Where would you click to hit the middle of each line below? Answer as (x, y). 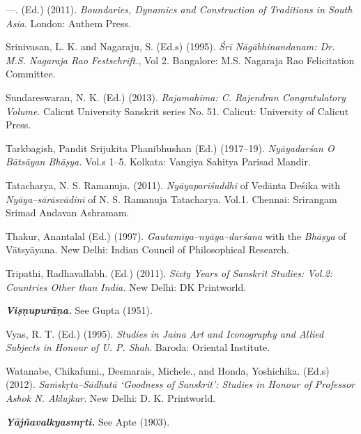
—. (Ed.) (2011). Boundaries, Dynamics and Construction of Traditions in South (179, 9)
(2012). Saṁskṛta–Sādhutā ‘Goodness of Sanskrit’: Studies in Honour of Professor (180, 384)
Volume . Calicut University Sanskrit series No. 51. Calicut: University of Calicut (177, 111)
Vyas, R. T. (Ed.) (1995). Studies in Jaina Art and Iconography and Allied (165, 333)
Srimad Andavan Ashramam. (68, 212)
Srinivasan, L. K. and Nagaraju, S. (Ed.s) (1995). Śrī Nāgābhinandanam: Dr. (170, 46)
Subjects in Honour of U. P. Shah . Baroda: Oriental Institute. (138, 347)
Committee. (31, 74)
